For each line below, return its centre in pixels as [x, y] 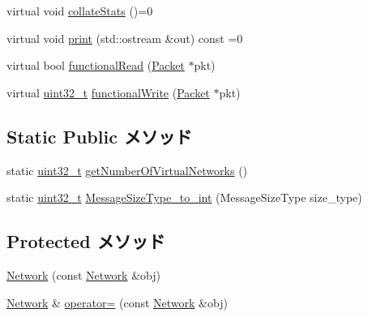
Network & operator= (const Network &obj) [117, 302]
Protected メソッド [86, 241]
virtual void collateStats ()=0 [80, 11]
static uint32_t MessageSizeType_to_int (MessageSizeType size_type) [184, 197]
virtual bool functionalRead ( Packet [96, 65]
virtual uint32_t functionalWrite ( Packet [108, 92]
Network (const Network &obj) [83, 274]
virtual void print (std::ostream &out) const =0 [125, 38]
